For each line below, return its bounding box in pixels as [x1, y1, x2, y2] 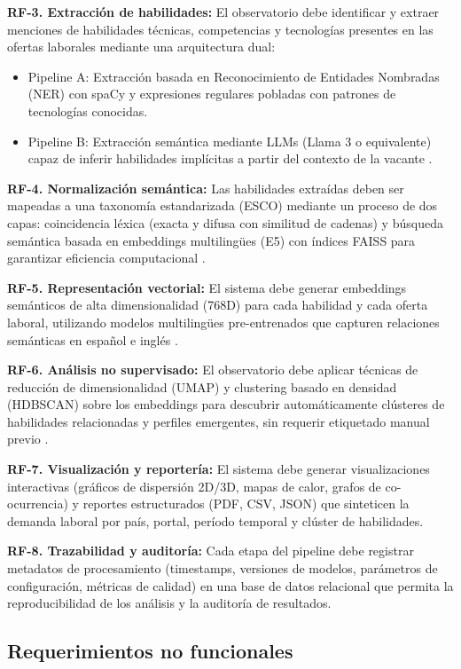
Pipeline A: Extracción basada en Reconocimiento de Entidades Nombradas [27, 67, 440, 85]
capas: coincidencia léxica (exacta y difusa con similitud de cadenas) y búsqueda [7, 213, 443, 232]
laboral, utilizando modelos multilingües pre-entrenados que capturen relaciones [7, 312, 440, 331]
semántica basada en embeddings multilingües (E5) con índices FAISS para [7, 231, 416, 249]
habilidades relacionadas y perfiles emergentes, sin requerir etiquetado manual [7, 412, 430, 430]
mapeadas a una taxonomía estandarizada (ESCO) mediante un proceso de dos [7, 196, 438, 215]
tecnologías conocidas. [27, 101, 148, 120]
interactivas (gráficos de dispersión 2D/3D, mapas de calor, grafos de [7, 476, 381, 495]
